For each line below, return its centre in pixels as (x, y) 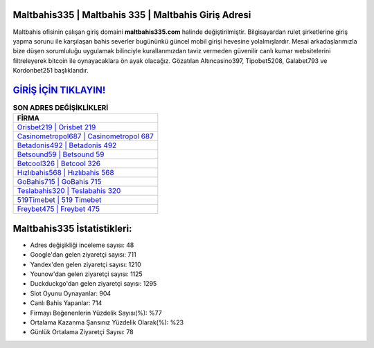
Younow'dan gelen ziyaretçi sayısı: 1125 (87, 274)
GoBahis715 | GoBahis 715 (59, 182)
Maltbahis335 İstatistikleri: (72, 228)
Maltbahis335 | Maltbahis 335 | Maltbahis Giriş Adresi (132, 15)
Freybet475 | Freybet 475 (59, 209)
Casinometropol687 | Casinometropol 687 (85, 136)
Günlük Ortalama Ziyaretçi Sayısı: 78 (82, 332)
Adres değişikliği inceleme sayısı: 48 (82, 245)
